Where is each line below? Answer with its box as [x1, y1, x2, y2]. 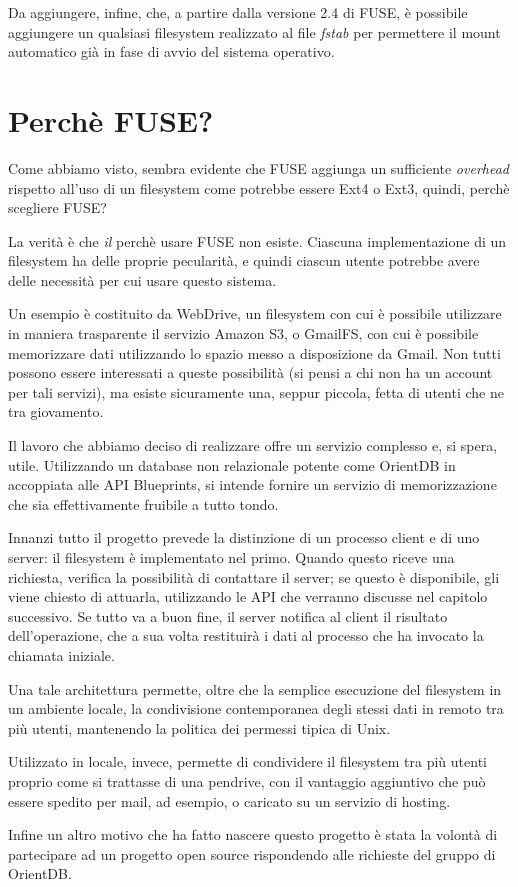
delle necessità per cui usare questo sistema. [8, 269, 277, 290]
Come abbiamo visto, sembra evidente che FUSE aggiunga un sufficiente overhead [8, 157, 509, 178]
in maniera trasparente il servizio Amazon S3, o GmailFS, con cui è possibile [8, 323, 479, 344]
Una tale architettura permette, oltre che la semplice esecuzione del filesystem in [8, 678, 502, 699]
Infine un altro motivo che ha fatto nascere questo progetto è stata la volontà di [8, 824, 498, 845]
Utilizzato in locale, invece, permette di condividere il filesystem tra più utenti [8, 751, 487, 772]
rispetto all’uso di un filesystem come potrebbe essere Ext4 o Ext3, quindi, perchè [8, 177, 510, 198]
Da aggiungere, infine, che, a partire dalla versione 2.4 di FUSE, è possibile [8, 2, 468, 22]
